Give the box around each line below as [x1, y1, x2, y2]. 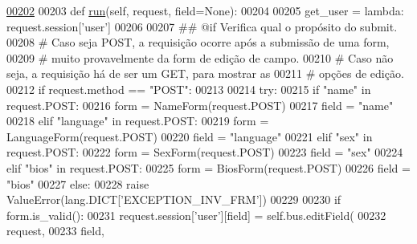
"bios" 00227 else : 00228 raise [6, 175, 149, 192]
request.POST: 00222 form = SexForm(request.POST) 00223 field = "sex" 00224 [6, 144, 403, 161]
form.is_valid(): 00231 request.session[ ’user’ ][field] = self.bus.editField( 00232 [6, 206, 386, 223]
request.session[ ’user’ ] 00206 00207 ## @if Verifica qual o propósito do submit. [6, 18, 398, 35]
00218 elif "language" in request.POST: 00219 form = [6, 112, 269, 129]
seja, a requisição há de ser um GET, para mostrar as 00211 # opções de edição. [6, 65, 404, 82]
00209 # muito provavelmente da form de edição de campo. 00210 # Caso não [6, 49, 394, 66]
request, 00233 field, [6, 222, 104, 239]
